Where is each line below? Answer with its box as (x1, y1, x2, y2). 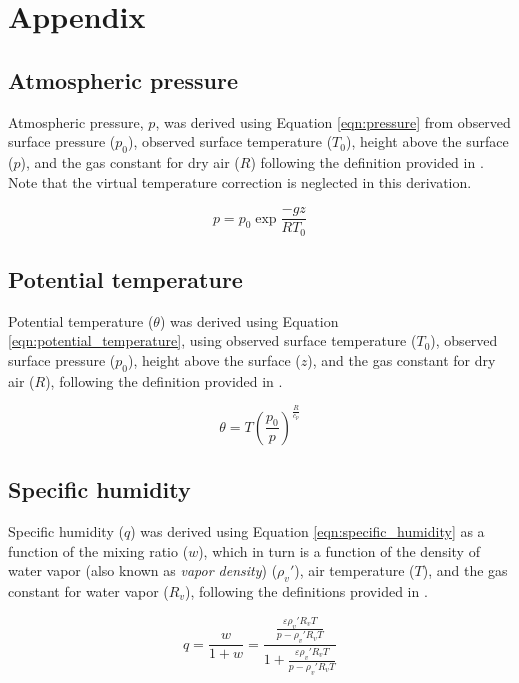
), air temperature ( (294, 560, 415, 581)
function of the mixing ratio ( (8, 540, 189, 561)
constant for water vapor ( (8, 581, 169, 601)
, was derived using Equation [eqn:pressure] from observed (155, 111, 511, 132)
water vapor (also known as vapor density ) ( (8, 560, 278, 581)
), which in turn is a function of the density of (198, 540, 480, 561)
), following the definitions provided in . (185, 581, 428, 601)
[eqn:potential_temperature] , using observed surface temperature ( (8, 330, 417, 351)
